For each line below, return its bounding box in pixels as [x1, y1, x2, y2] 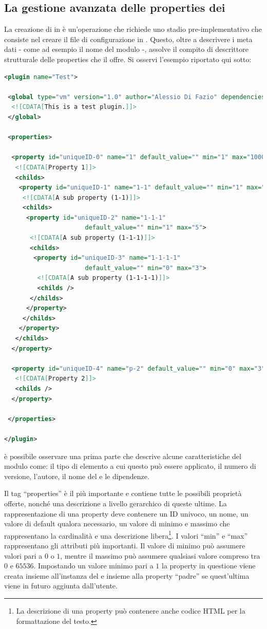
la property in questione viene [161, 560, 256, 571]
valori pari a [4, 550, 43, 561]
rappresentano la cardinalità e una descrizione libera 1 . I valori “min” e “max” [4, 528, 248, 541]
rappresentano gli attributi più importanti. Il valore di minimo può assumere [4, 540, 245, 550]
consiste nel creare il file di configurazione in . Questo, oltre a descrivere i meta [4, 33, 253, 44]
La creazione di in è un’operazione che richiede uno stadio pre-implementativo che [4, 24, 262, 34]
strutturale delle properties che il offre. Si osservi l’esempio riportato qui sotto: [4, 53, 252, 64]
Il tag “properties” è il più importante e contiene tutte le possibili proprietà [4, 488, 242, 499]
